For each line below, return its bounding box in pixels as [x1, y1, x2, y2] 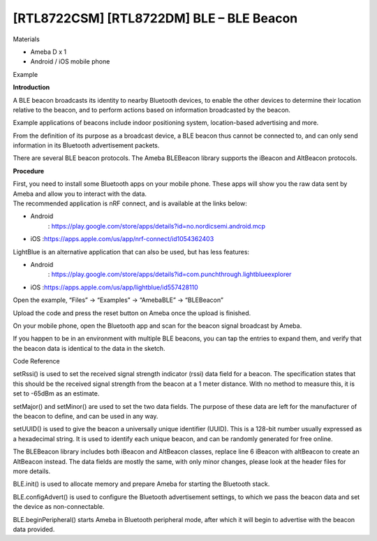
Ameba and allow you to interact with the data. [13, 189, 147, 198]
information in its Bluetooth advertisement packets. [13, 141, 160, 150]
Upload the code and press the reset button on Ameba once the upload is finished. [13, 308, 251, 317]
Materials [13, 35, 40, 43]
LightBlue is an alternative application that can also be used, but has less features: [13, 247, 250, 256]
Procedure [13, 166, 45, 175]
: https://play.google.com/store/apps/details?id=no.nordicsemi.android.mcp [47, 222, 265, 230]
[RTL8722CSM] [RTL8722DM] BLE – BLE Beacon [13, 10, 298, 26]
